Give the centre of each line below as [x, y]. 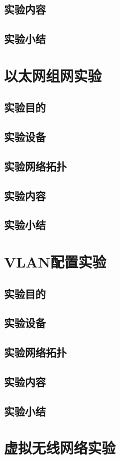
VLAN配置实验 [55, 262]
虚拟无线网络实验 [60, 448]
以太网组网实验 [53, 75]
